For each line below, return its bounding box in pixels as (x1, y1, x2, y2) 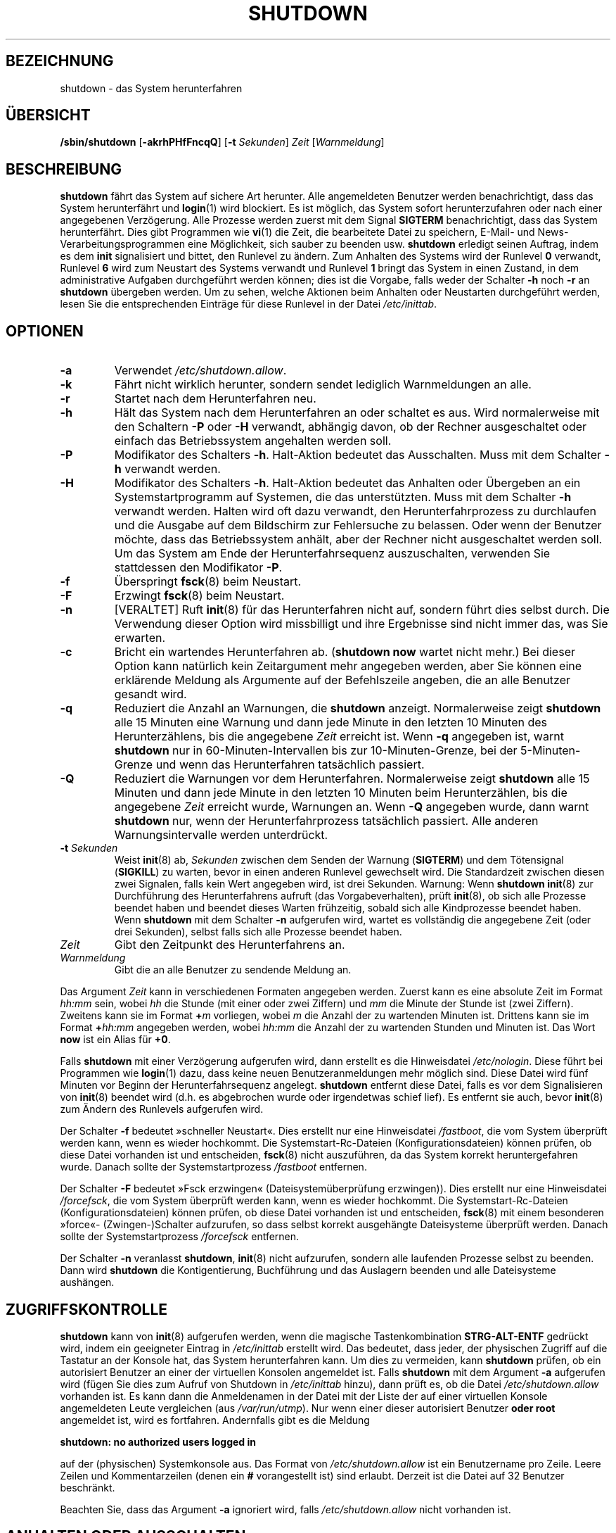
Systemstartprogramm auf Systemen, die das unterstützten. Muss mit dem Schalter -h (114, 490, 572, 505)
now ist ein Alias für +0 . (60, 1033, 171, 1046)
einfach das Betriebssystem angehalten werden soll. (114, 434, 392, 448)
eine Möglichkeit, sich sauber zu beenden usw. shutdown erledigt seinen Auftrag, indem (187, 238, 599, 251)
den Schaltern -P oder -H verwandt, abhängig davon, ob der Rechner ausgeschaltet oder (114, 419, 587, 434)
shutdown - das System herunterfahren (60, 82, 243, 94)
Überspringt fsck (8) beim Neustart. (114, 574, 302, 589)
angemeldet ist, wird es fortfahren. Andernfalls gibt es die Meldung (60, 1413, 370, 1426)
